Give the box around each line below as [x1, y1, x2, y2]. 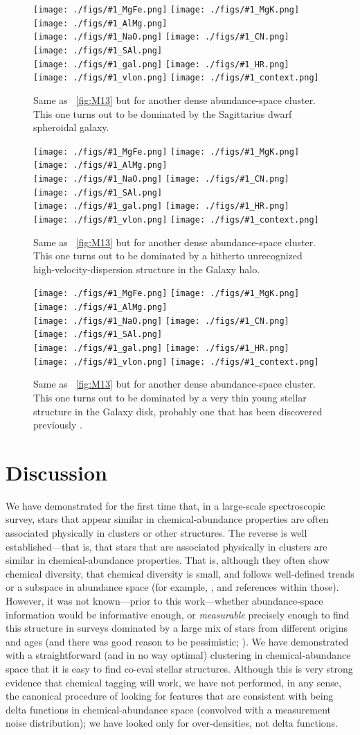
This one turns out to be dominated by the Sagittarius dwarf [33, 106, 292, 121]
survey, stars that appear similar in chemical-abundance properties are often [6, 512, 329, 526]
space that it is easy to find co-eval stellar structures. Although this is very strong [6, 661, 353, 675]
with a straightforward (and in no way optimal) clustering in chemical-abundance [6, 648, 351, 662]
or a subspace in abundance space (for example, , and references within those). [6, 580, 339, 594]
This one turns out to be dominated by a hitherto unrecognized [33, 248, 303, 263]
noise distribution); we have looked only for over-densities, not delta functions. [6, 716, 339, 730]
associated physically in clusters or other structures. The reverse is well [6, 526, 307, 540]
